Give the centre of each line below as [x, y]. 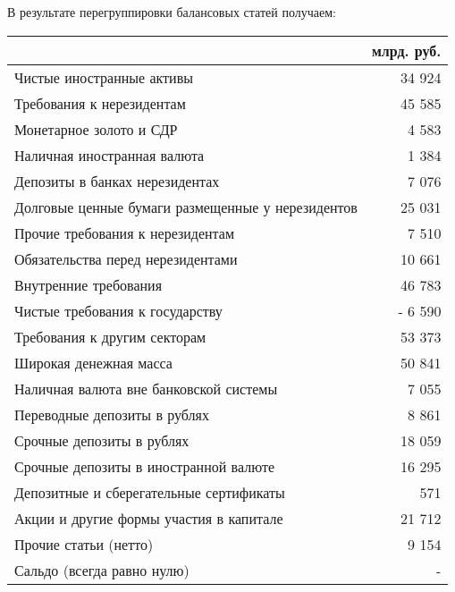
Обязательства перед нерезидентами [126, 258]
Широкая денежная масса [93, 362]
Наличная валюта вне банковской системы [146, 388]
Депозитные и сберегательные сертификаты [150, 492]
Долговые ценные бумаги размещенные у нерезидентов [186, 207]
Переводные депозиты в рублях [112, 414]
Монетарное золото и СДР [96, 129]
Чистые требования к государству [118, 310]
